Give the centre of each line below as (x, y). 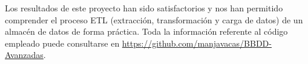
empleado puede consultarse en (62, 43)
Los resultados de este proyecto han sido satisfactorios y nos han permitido (144, 8)
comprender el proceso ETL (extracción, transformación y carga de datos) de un (154, 19)
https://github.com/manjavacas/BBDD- (197, 43)
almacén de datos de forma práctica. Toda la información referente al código (146, 31)
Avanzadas (24, 55)
